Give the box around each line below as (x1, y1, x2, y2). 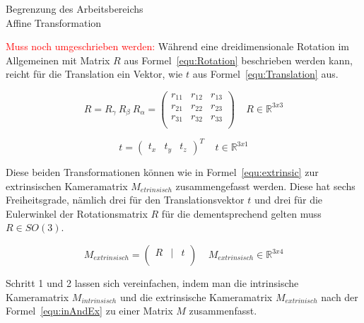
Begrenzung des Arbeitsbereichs (6, 1, 143, 16)
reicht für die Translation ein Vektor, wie (6, 66, 183, 81)
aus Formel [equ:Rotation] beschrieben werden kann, (124, 52, 353, 67)
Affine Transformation (6, 15, 102, 30)
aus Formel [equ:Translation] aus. (192, 66, 339, 81)
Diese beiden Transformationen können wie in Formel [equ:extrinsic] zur (6, 165, 319, 180)
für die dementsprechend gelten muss (161, 206, 322, 221)
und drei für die (254, 192, 323, 207)
